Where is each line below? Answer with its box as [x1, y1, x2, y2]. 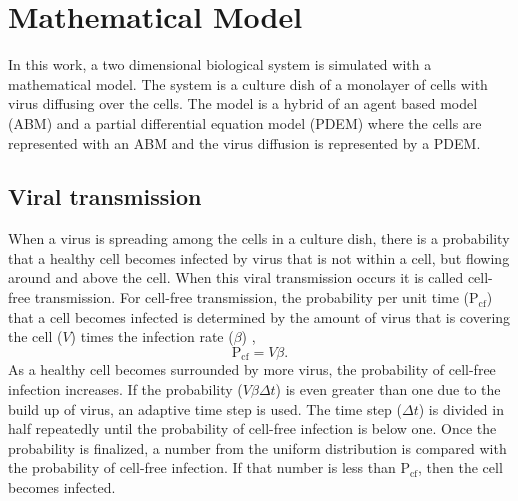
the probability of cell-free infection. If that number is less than [8, 457, 396, 478]
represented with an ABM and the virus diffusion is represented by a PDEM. [8, 132, 481, 153]
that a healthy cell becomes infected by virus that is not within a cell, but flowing [8, 247, 510, 268]
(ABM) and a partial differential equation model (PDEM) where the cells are [8, 112, 482, 133]
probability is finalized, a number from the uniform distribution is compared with [8, 437, 507, 458]
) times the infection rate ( [70, 326, 234, 347]
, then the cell [418, 457, 503, 478]
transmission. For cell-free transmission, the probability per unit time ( [34, 287, 470, 308]
